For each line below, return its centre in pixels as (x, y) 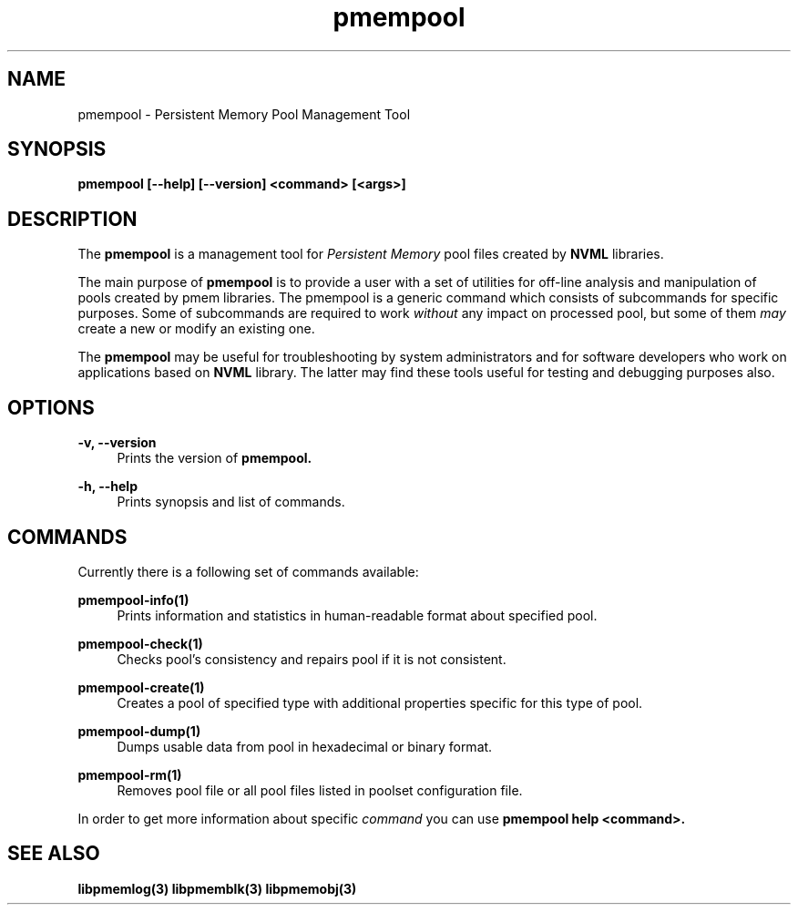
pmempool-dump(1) (139, 731)
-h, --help (107, 487)
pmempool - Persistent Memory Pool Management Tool (244, 114)
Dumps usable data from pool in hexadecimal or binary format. (305, 746)
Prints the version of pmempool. (215, 458)
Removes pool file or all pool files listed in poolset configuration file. (320, 790)
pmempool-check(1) (140, 643)
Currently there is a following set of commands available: (248, 571)
